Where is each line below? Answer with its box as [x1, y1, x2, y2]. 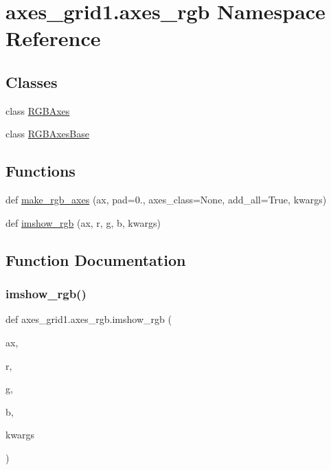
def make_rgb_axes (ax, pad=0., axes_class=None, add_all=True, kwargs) [5, 192, 327, 207]
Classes [5, 71, 58, 92]
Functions [5, 160, 76, 181]
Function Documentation [5, 249, 186, 270]
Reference [5, 24, 101, 52]
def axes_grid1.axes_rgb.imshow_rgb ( [5, 312, 172, 326]
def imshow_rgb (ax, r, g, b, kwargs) [5, 215, 161, 230]
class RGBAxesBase [5, 126, 89, 141]
